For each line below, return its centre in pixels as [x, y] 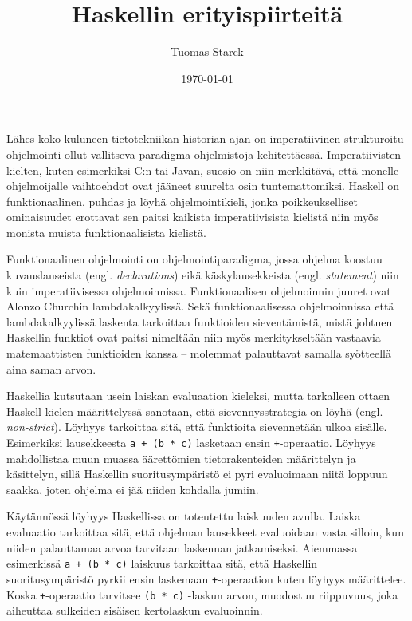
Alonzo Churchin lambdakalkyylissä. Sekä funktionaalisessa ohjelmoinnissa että [200, 306]
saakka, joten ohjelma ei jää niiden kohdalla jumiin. [133, 489]
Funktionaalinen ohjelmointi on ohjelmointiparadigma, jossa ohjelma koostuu [194, 259]
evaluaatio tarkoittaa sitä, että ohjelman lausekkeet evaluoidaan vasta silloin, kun [205, 532]
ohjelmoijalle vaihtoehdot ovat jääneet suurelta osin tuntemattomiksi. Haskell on [203, 186]
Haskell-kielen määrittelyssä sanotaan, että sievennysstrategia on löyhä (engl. [195, 411]
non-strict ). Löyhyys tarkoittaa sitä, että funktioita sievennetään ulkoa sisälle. [197, 427]
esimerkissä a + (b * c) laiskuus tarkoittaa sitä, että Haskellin [162, 563]
